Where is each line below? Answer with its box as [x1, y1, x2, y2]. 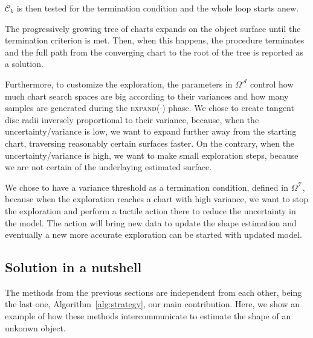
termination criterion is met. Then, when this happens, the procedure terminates [5, 34, 305, 46]
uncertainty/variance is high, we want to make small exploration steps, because [5, 148, 298, 161]
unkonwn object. [5, 321, 66, 334]
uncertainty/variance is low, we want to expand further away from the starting [5, 125, 297, 138]
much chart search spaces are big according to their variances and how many [5, 89, 289, 102]
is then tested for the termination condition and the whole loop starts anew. [16, 2, 299, 14]
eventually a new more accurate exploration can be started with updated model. [5, 228, 302, 241]
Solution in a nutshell [5, 258, 142, 276]
